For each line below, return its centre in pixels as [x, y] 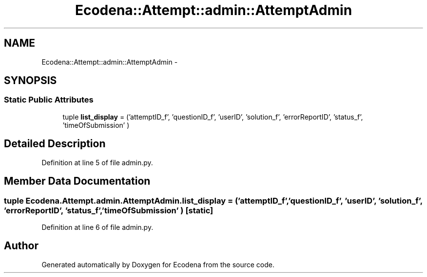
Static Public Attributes [49, 100]
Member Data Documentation [77, 181]
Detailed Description [55, 144]
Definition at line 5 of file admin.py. [97, 162]
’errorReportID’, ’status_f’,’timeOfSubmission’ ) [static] [109, 210]
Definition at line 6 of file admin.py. [97, 227]
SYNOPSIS [30, 81]
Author [21, 246]
